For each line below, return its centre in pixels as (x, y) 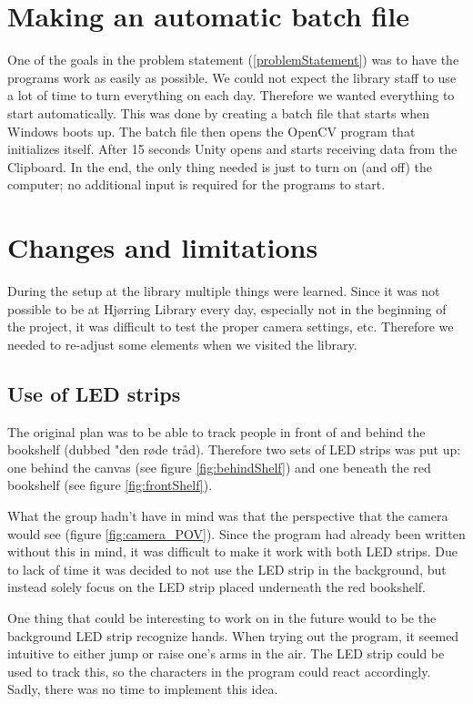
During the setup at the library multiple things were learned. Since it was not (224, 291)
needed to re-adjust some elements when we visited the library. (182, 344)
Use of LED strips (94, 393)
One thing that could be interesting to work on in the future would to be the (222, 617)
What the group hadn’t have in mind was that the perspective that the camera (228, 515)
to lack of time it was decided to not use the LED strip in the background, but (227, 569)
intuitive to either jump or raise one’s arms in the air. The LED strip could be (226, 653)
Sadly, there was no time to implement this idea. (143, 689)
